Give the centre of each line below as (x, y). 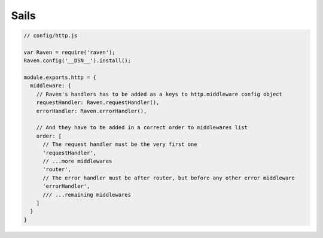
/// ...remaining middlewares (87, 195)
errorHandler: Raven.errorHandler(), (92, 111)
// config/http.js (51, 36)
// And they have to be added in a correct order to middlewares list (142, 128)
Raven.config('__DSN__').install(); (77, 61)
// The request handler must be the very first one (120, 144)
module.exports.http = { (60, 77)
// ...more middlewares (77, 161)
